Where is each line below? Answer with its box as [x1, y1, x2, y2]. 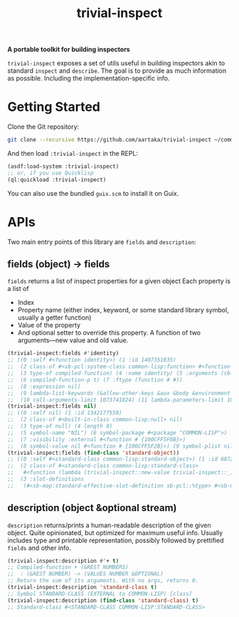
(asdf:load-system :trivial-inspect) [7, 163, 119, 170]
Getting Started [7, 99, 101, 115]
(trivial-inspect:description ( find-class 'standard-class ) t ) [7, 596, 199, 604]
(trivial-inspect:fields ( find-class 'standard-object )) [7, 449, 180, 456]
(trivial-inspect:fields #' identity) [7, 350, 119, 357]
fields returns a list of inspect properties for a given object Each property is [7, 277, 231, 285]
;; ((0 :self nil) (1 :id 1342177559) [7, 409, 122, 417]
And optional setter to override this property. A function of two [17, 329, 201, 337]
